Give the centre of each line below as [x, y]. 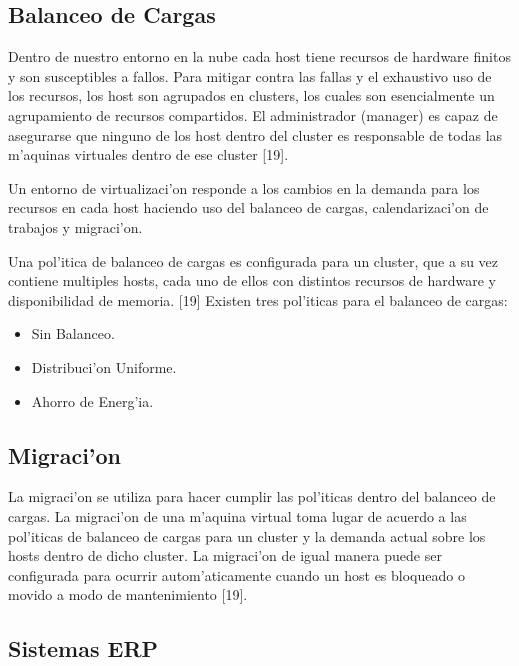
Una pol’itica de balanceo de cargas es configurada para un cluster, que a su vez [253, 260]
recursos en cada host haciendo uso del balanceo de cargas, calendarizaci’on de [248, 207]
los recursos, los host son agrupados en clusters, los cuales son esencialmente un [251, 95]
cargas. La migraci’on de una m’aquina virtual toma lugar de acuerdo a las [237, 515]
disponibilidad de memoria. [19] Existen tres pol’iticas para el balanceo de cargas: [258, 299]
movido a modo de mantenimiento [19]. [128, 594]
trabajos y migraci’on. [75, 226]
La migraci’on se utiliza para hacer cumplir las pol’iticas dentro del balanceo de [252, 496]
